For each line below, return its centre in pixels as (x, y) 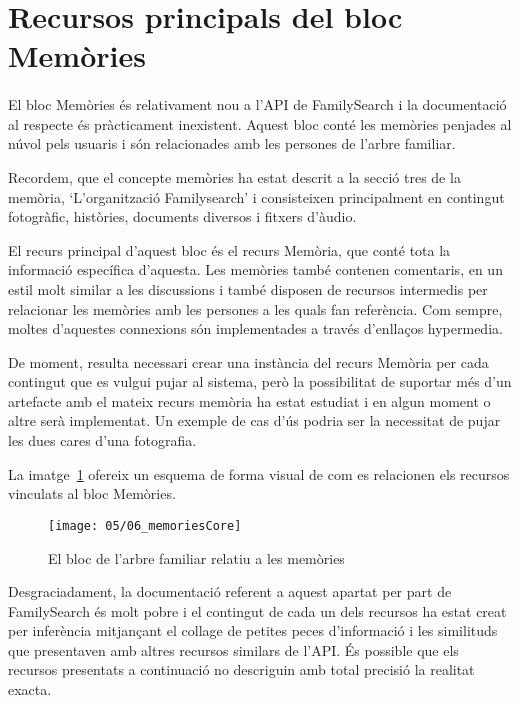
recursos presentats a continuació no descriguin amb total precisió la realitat (241, 669)
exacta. (30, 689)
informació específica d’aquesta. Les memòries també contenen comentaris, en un (255, 269)
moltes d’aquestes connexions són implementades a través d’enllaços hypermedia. (255, 328)
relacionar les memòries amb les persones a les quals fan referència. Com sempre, (255, 308)
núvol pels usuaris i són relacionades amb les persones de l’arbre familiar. (232, 143)
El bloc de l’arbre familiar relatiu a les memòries (196, 557)
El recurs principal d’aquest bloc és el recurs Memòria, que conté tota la (229, 249)
